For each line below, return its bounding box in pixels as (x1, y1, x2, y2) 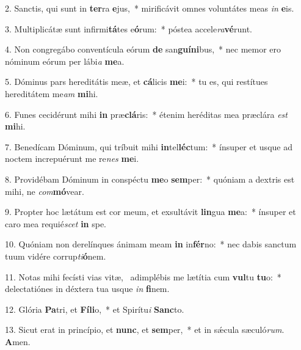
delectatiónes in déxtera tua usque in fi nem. (5, 282, 170, 295)
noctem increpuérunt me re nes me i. (5, 152, 139, 165)
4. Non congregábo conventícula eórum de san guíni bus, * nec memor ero (5, 43, 281, 56)
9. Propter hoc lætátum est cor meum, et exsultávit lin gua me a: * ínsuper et (5, 205, 296, 218)
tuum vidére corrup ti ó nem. (5, 249, 106, 262)
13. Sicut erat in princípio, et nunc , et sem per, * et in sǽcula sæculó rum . (5, 323, 285, 336)
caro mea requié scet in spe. (5, 217, 107, 230)
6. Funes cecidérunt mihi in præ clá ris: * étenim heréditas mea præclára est (5, 108, 288, 120)
